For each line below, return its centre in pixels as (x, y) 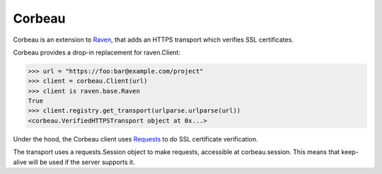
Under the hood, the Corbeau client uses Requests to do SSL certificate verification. (135, 139)
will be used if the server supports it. (82, 162)
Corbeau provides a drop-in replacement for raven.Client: (97, 52)
